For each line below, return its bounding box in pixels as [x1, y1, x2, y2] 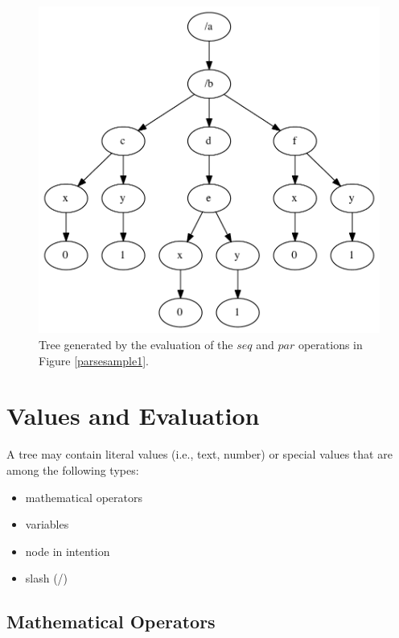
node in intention [25, 542, 110, 559]
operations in [298, 336, 363, 353]
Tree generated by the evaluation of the [39, 336, 233, 353]
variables [25, 516, 69, 533]
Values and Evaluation [6, 399, 260, 432]
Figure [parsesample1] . [39, 352, 149, 368]
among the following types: [6, 461, 139, 478]
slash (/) [25, 570, 68, 587]
